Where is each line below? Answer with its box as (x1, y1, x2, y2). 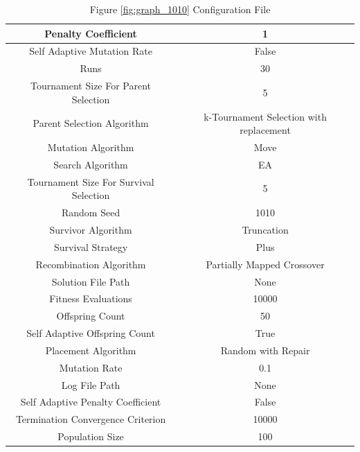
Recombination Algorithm (35, 257, 146, 271)
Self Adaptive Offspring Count (26, 326, 155, 340)
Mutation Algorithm (47, 140, 134, 154)
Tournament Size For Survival (27, 174, 154, 189)
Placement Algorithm (45, 342, 136, 357)
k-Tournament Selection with (204, 109, 327, 123)
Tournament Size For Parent (30, 78, 152, 93)
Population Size (57, 429, 124, 444)
